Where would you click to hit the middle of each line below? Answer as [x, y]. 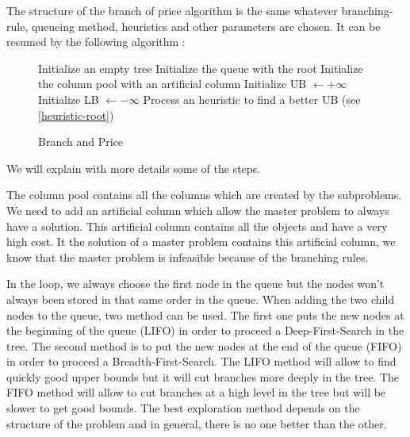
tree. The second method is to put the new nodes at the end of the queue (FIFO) [204, 345]
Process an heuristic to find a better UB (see [252, 99]
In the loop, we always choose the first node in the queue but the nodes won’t [195, 284]
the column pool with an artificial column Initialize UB [172, 84]
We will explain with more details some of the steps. [133, 168]
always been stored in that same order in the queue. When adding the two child [201, 299]
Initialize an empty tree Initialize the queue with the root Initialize [201, 68]
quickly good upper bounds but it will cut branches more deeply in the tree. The [203, 376]
